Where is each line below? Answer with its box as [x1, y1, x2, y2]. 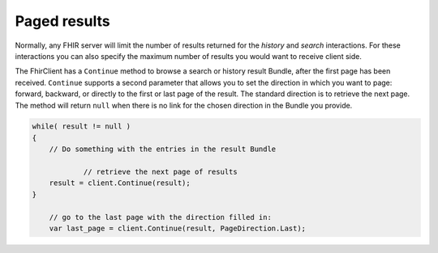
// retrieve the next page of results [83, 167, 238, 177]
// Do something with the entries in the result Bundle [49, 145, 277, 154]
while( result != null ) [32, 122, 131, 131]
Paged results [15, 12, 110, 30]
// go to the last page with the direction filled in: [49, 213, 272, 221]
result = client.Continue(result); [49, 179, 191, 188]
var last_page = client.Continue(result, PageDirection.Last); [49, 224, 307, 233]
